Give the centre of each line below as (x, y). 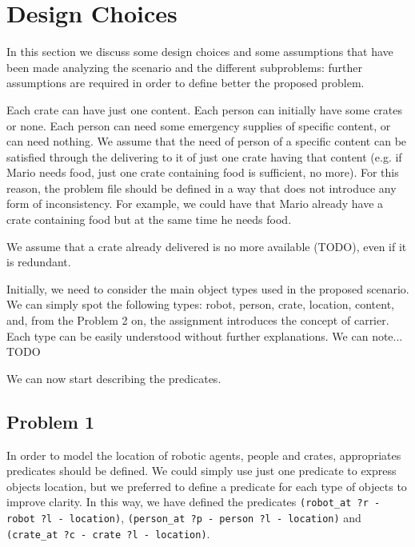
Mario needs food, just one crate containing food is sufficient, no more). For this (203, 172)
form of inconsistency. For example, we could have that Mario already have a (195, 204)
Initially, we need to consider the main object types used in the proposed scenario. (208, 288)
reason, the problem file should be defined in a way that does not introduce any (202, 188)
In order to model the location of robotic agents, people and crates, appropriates (204, 455)
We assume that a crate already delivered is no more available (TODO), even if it (207, 246)
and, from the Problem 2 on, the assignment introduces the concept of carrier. (198, 320)
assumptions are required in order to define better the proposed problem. (186, 83)
